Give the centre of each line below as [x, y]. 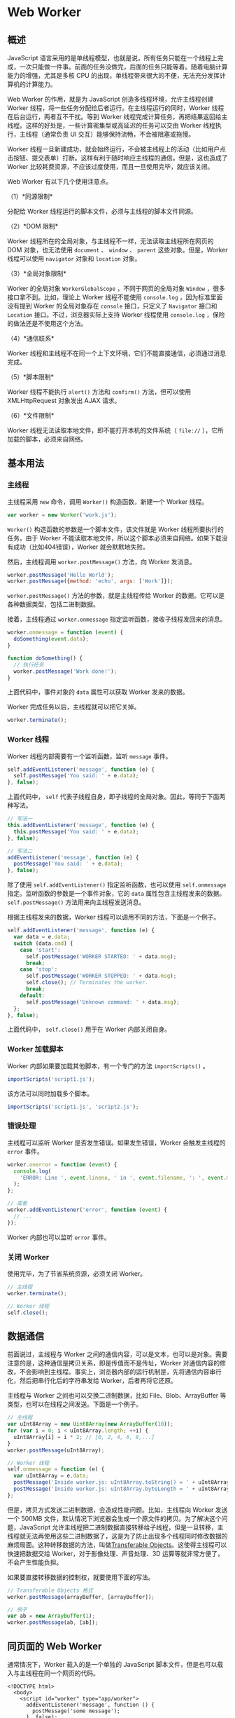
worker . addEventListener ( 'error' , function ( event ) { [87, 1210]
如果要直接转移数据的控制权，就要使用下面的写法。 [81, 1577]
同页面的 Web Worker [55, 1646]
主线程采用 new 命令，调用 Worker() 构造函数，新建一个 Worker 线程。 [108, 501]
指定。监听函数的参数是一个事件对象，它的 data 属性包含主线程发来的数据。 [116, 894]
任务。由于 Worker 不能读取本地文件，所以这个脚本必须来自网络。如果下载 [114, 538]
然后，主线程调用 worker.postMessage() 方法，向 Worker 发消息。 [101, 561]
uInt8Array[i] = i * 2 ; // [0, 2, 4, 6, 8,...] [84, 1437]
